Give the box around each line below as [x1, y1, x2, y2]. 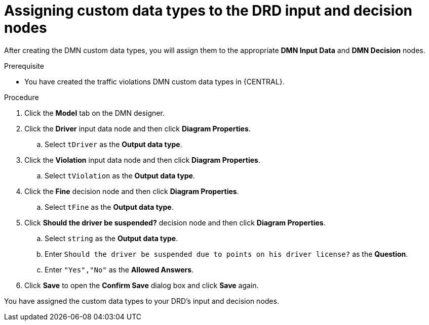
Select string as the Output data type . [45, 234, 178, 243]
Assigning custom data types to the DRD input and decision [4, 2, 413, 19]
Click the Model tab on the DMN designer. [24, 108, 165, 117]
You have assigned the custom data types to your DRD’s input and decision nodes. [4, 296, 279, 305]
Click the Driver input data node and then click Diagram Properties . [24, 124, 251, 133]
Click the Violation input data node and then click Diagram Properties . [24, 155, 260, 164]
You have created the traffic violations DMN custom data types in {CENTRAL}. [24, 77, 285, 86]
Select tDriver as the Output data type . [45, 140, 182, 149]
